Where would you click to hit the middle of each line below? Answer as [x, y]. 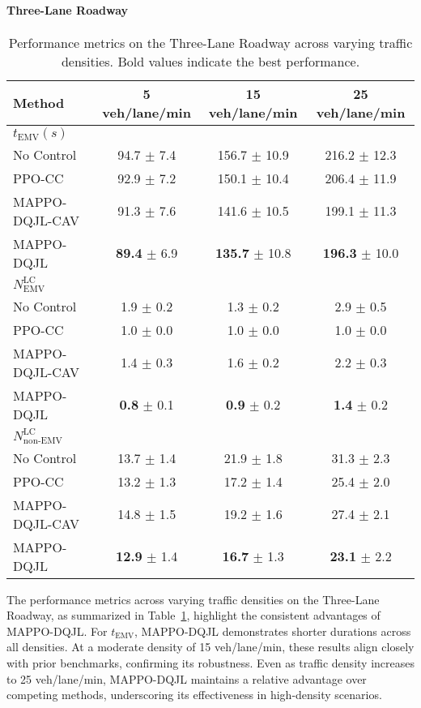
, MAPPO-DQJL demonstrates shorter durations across [273, 631]
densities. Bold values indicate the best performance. [210, 61]
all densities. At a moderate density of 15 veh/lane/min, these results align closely [210, 647]
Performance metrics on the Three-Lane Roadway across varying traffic [210, 42]
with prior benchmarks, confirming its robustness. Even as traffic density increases [210, 663]
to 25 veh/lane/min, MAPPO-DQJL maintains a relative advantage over [187, 678]
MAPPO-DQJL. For [57, 631]
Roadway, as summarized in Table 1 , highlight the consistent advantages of [193, 615]
